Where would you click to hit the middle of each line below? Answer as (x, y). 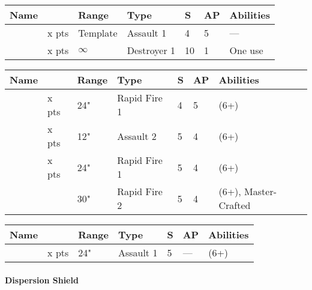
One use (246, 50)
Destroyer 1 (151, 50)
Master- (261, 191)
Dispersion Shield (42, 279)
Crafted (235, 205)
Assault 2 (137, 136)
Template (98, 33)
